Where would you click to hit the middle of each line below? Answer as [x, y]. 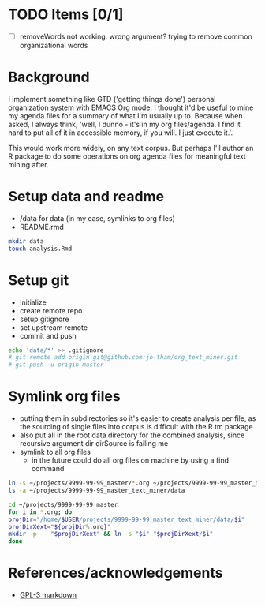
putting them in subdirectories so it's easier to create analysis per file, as [138, 418]
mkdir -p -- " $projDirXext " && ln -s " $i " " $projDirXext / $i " [111, 534]
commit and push [48, 335]
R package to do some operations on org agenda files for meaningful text [127, 156]
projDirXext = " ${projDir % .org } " [60, 526]
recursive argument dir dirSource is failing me [94, 444]
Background [49, 77]
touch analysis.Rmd [40, 249]
